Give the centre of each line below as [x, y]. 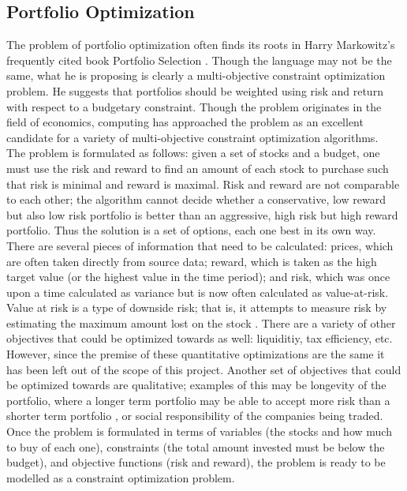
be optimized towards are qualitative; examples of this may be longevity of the [196, 385]
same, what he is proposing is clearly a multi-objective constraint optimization [196, 75]
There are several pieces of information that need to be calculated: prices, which [200, 245]
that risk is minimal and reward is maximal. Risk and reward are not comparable [203, 184]
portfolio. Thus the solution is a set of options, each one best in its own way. [191, 230]
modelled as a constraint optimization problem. [121, 477]
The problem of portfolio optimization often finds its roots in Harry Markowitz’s [201, 45]
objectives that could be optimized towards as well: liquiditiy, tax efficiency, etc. [200, 338]
